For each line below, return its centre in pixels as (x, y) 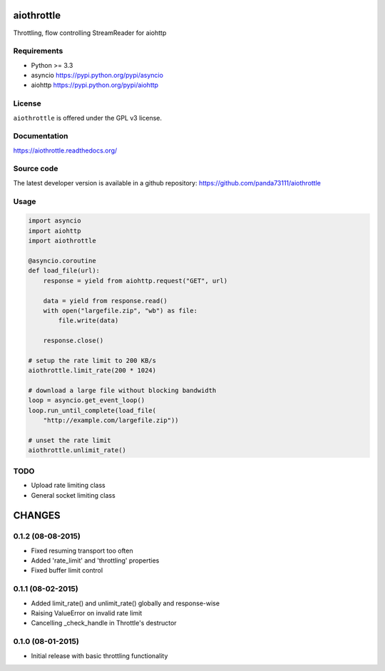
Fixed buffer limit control (67, 570)
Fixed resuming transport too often (82, 550)
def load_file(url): (64, 271)
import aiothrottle (62, 241)
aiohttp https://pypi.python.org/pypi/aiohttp (95, 85)
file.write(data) (88, 321)
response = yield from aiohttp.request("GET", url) (135, 281)
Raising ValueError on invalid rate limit (87, 613)
